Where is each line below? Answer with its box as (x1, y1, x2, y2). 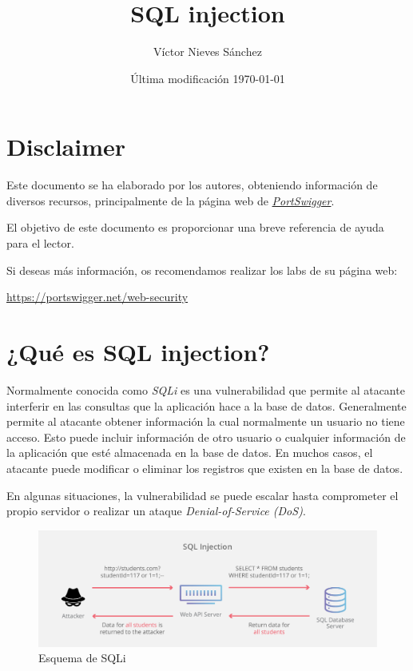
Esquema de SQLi (38, 649, 126, 666)
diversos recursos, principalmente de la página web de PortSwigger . (6, 192, 335, 208)
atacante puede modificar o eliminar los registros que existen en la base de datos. (6, 459, 403, 476)
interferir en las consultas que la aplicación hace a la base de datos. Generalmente (6, 397, 407, 414)
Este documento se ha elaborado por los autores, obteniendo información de (6, 177, 378, 193)
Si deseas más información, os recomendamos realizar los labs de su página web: (6, 261, 398, 278)
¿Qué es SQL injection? (6, 335, 270, 367)
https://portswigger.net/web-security (6, 288, 189, 305)
